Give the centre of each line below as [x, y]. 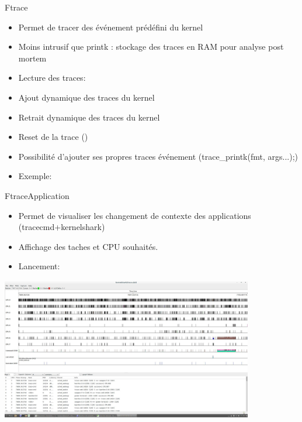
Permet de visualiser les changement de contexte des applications [135, 215]
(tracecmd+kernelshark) [62, 227]
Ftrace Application [37, 195]
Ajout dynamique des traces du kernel [86, 97]
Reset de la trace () [53, 137]
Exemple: [35, 176]
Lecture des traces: [52, 78]
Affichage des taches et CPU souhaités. [88, 246]
